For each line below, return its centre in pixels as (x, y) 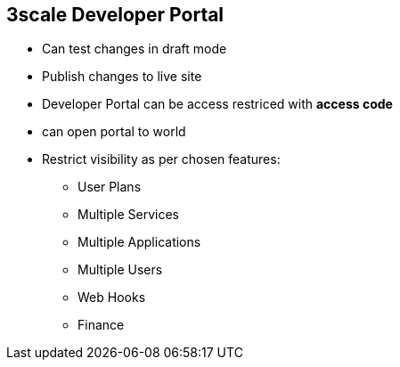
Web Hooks (112, 298)
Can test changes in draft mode (135, 49)
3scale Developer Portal (115, 15)
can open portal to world (114, 132)
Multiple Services (128, 215)
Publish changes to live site (122, 77)
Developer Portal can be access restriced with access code (217, 104)
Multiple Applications (139, 242)
